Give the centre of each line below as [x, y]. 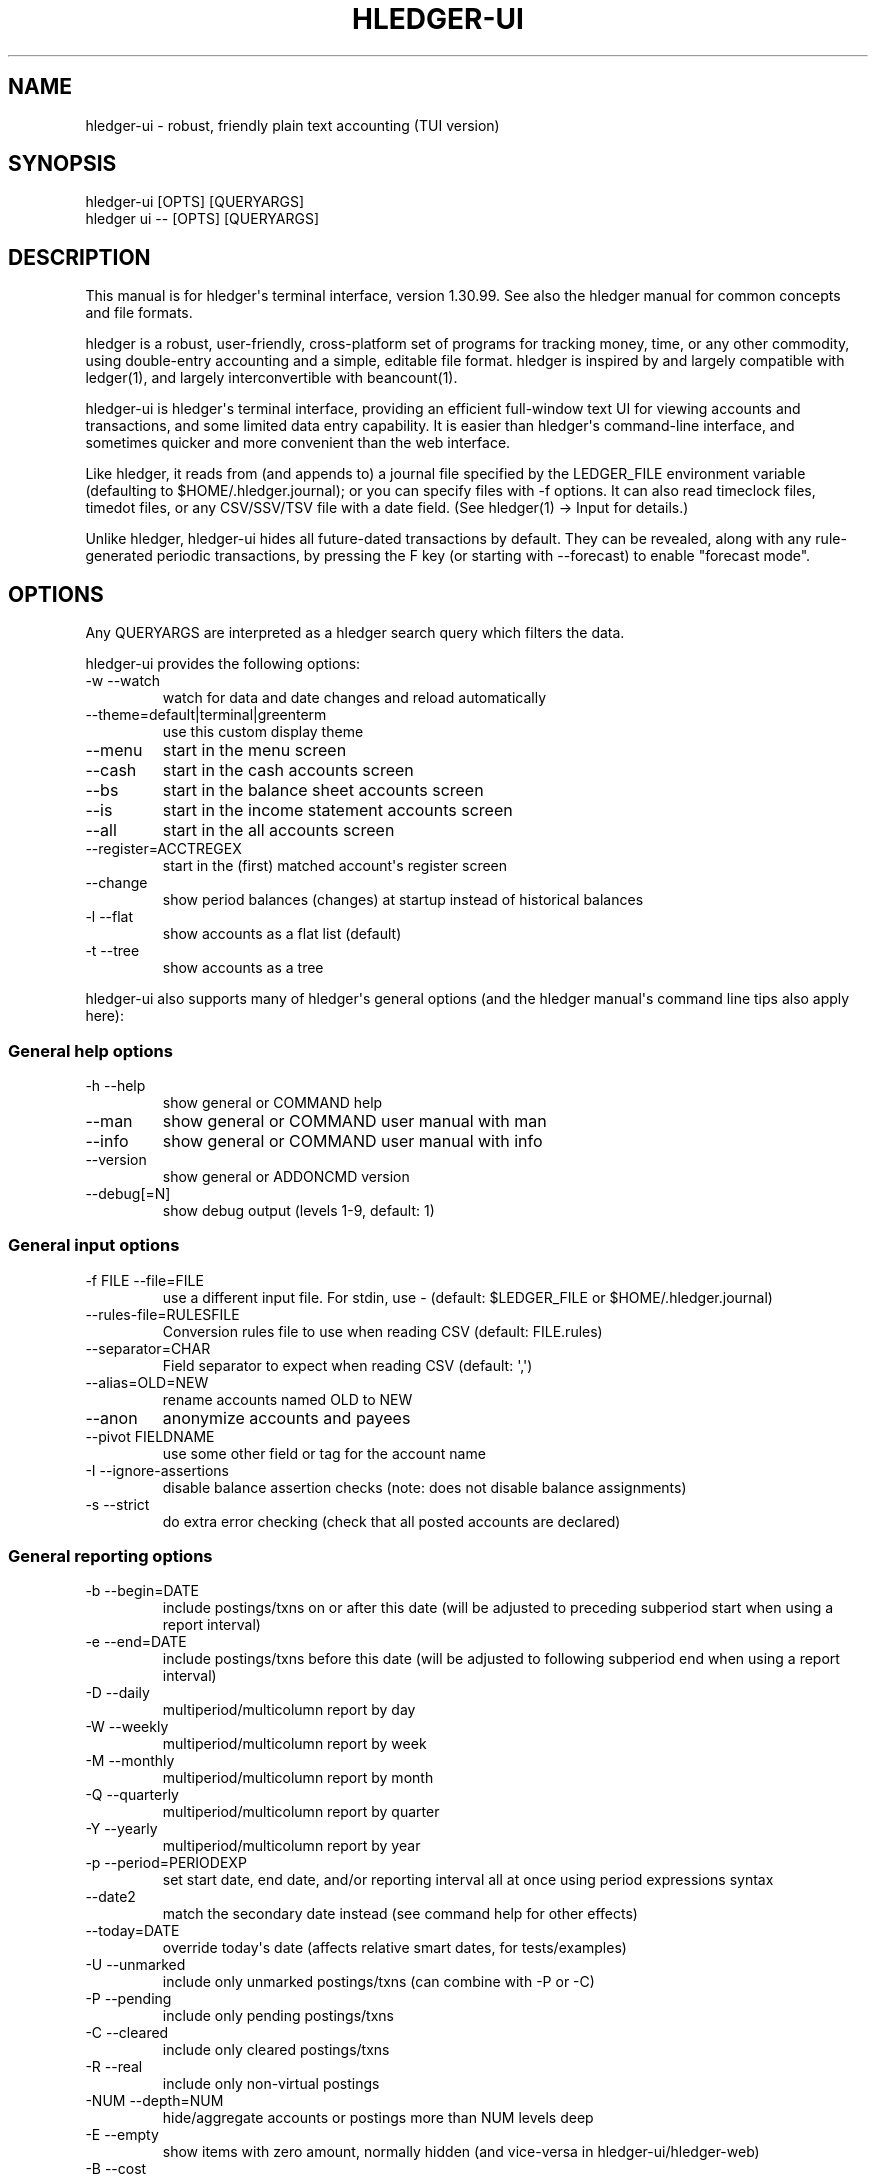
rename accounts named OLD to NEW [287, 1399]
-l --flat [109, 917]
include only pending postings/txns [278, 2016]
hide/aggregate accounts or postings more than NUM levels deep [378, 2118]
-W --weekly [127, 1727]
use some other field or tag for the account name [324, 1453]
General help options [90, 1050]
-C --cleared [127, 2033]
